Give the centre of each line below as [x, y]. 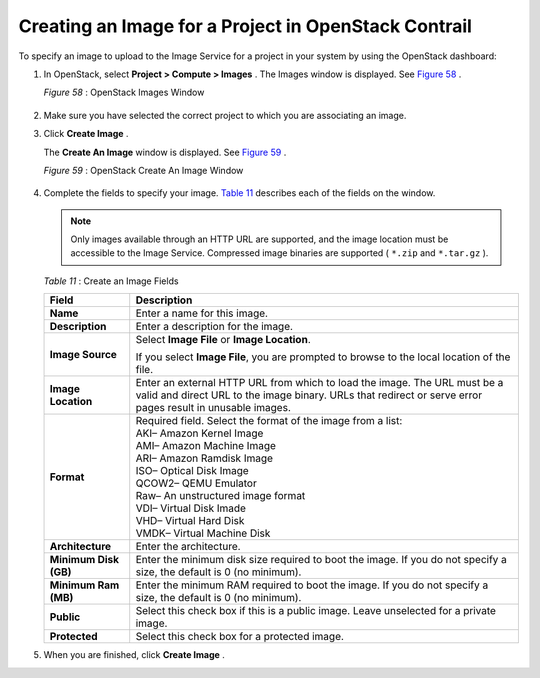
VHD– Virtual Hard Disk [190, 521]
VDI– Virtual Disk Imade [191, 508]
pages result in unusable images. [213, 408]
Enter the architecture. [188, 547]
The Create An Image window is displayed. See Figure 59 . [165, 152]
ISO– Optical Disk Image [192, 471]
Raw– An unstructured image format [220, 496]
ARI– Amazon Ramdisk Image [204, 458]
